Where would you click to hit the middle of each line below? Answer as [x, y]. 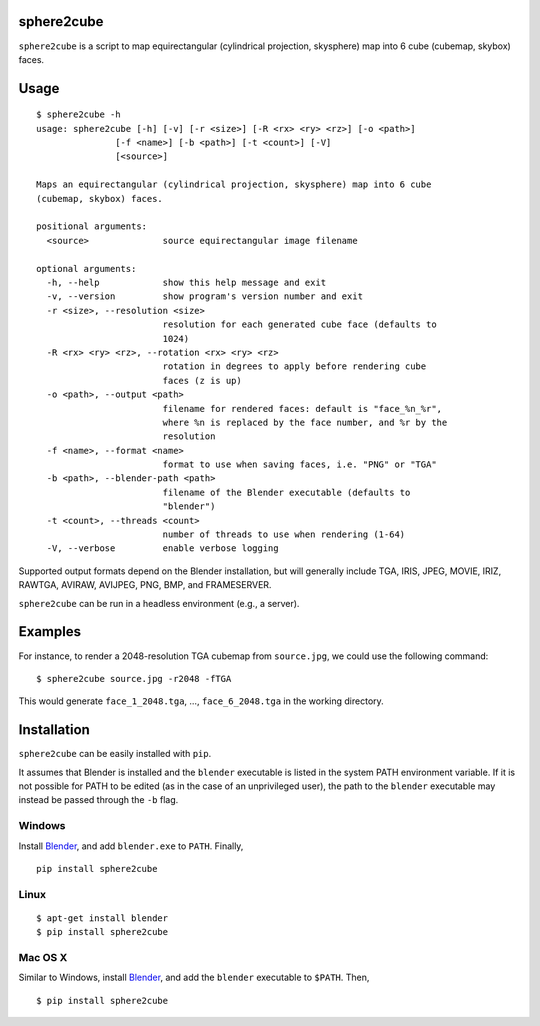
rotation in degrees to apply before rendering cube [294, 366]
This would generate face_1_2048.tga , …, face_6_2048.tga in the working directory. [201, 701]
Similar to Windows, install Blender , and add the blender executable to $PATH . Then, [194, 977]
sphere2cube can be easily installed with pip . [115, 754]
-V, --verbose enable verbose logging [162, 548]
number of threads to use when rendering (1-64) [284, 534]
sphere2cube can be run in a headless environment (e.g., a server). [159, 603]
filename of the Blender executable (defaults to [286, 492]
